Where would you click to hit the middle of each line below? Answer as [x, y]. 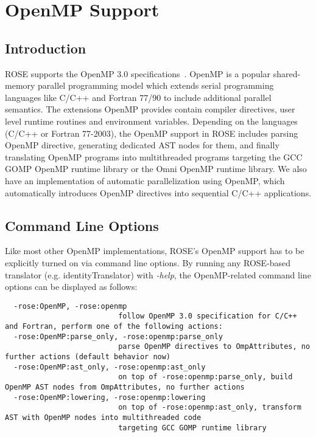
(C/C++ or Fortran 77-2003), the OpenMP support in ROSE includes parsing [152, 133]
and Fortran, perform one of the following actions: [114, 326]
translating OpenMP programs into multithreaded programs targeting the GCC [154, 157]
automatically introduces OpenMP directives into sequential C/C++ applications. [158, 192]
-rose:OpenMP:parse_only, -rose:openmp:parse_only [118, 336]
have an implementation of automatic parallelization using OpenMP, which [145, 180]
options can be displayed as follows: [71, 287]
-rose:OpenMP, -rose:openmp [70, 306]
